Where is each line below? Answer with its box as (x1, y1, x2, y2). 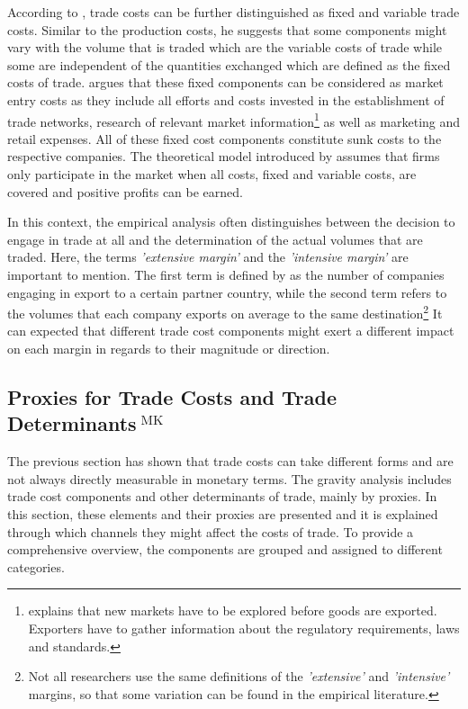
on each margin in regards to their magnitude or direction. (7, 339, 330, 357)
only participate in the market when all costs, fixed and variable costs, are (7, 165, 417, 183)
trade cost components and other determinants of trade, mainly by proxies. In (7, 487, 437, 506)
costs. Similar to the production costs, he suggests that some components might (7, 20, 447, 39)
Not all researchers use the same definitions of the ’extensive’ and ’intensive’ (28, 667, 450, 686)
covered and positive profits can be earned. (7, 182, 243, 201)
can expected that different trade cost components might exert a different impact (7, 321, 454, 340)
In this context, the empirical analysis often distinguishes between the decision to (7, 212, 455, 231)
